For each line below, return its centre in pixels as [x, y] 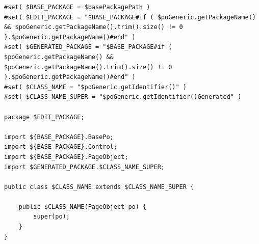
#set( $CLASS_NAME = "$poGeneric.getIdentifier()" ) [95, 87]
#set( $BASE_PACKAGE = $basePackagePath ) [77, 7]
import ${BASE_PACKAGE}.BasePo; [59, 137]
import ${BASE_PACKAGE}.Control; [61, 147]
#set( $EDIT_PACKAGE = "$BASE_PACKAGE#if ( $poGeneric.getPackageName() [130, 17]
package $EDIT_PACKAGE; [44, 117]
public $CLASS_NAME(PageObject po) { [83, 207]
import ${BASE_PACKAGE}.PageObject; [66, 157]
